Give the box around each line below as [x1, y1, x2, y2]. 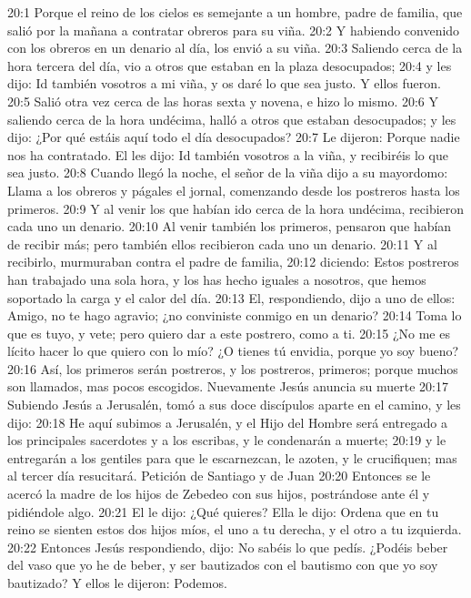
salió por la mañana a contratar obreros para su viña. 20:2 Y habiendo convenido [7, 20, 460, 39]
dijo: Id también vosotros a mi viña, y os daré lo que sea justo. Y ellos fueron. [7, 74, 441, 93]
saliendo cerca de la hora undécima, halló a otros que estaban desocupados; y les [7, 109, 456, 128]
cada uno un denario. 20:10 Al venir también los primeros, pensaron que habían [7, 217, 452, 236]
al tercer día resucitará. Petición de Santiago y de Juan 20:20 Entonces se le [7, 466, 431, 485]
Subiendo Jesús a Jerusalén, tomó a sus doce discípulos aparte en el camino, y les [7, 395, 461, 414]
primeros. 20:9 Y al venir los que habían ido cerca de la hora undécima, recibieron [7, 198, 465, 218]
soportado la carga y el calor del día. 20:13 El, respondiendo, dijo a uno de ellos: [7, 288, 456, 307]
